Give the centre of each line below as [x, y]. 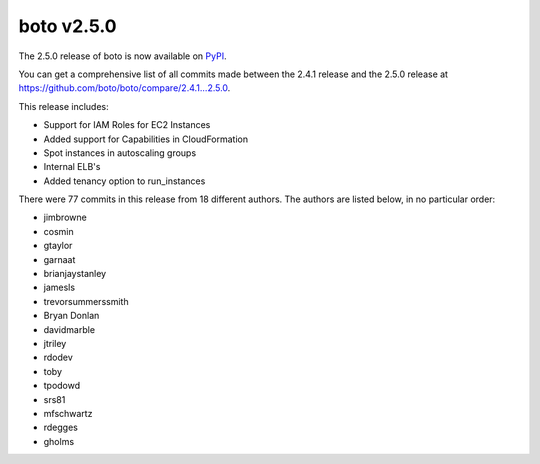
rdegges [61, 427]
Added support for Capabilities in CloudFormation [146, 139]
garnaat [59, 259]
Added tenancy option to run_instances [124, 181]
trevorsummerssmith [86, 301]
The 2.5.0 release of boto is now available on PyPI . [122, 56]
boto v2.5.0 [67, 26]
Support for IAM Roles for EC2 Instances [127, 125]
